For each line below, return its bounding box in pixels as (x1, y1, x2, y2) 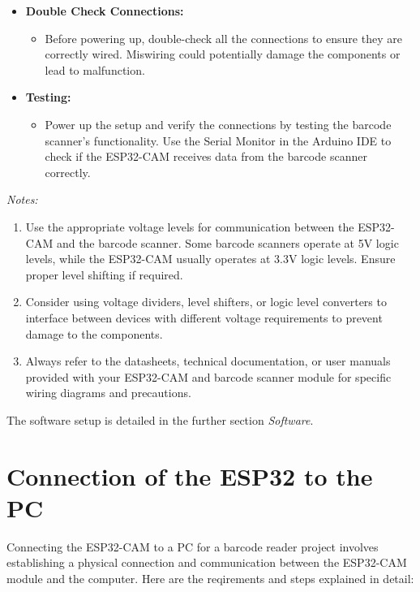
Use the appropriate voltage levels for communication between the (25, 218, 354, 235)
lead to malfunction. (45, 61, 145, 78)
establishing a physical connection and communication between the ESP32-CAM (6, 554, 407, 571)
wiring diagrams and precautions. (25, 384, 191, 401)
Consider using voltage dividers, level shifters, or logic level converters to (25, 293, 387, 310)
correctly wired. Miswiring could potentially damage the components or (45, 45, 401, 63)
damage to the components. (25, 325, 163, 342)
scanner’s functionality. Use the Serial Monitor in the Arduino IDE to (45, 132, 392, 149)
